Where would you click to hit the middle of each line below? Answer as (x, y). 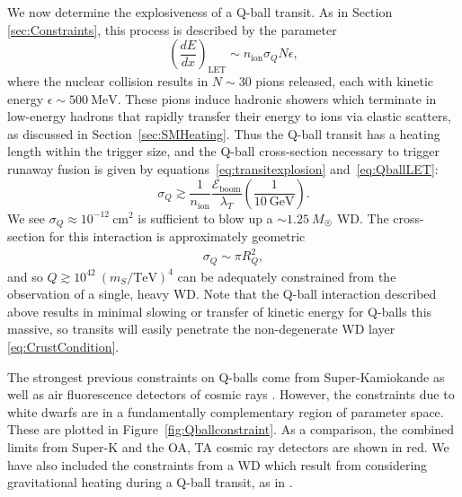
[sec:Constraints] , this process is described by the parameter (172, 29)
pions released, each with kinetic (345, 80)
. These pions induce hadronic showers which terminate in (277, 98)
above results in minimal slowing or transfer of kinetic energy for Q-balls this (220, 311)
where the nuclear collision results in (108, 80)
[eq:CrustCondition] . (63, 346)
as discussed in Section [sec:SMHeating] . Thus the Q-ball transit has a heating (224, 133)
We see (27, 218)
